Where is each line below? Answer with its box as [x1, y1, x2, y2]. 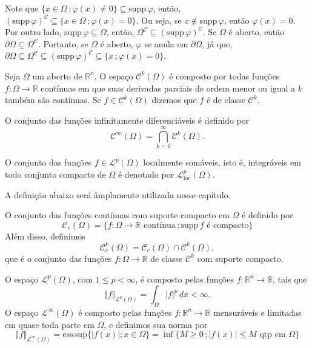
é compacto [207, 221, 249, 230]
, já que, [202, 37, 233, 50]
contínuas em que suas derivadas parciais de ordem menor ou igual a [41, 81, 296, 94]
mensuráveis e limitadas [213, 306, 302, 318]
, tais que [273, 272, 307, 285]
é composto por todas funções [169, 69, 280, 82]
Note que [5, 2, 39, 14]
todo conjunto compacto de [5, 168, 106, 181]
